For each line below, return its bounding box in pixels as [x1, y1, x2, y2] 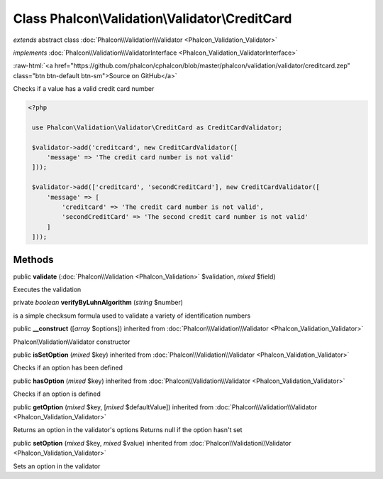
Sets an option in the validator [13, 462, 101, 470]
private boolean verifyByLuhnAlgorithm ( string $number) [13, 298, 184, 307]
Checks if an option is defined [13, 389, 101, 398]
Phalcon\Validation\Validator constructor [13, 338, 131, 346]
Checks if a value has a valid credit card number [13, 85, 155, 93]
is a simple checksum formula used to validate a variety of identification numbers [13, 311, 251, 320]
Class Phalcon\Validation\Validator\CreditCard [13, 11, 292, 26]
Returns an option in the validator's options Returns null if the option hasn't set [13, 426, 243, 434]
